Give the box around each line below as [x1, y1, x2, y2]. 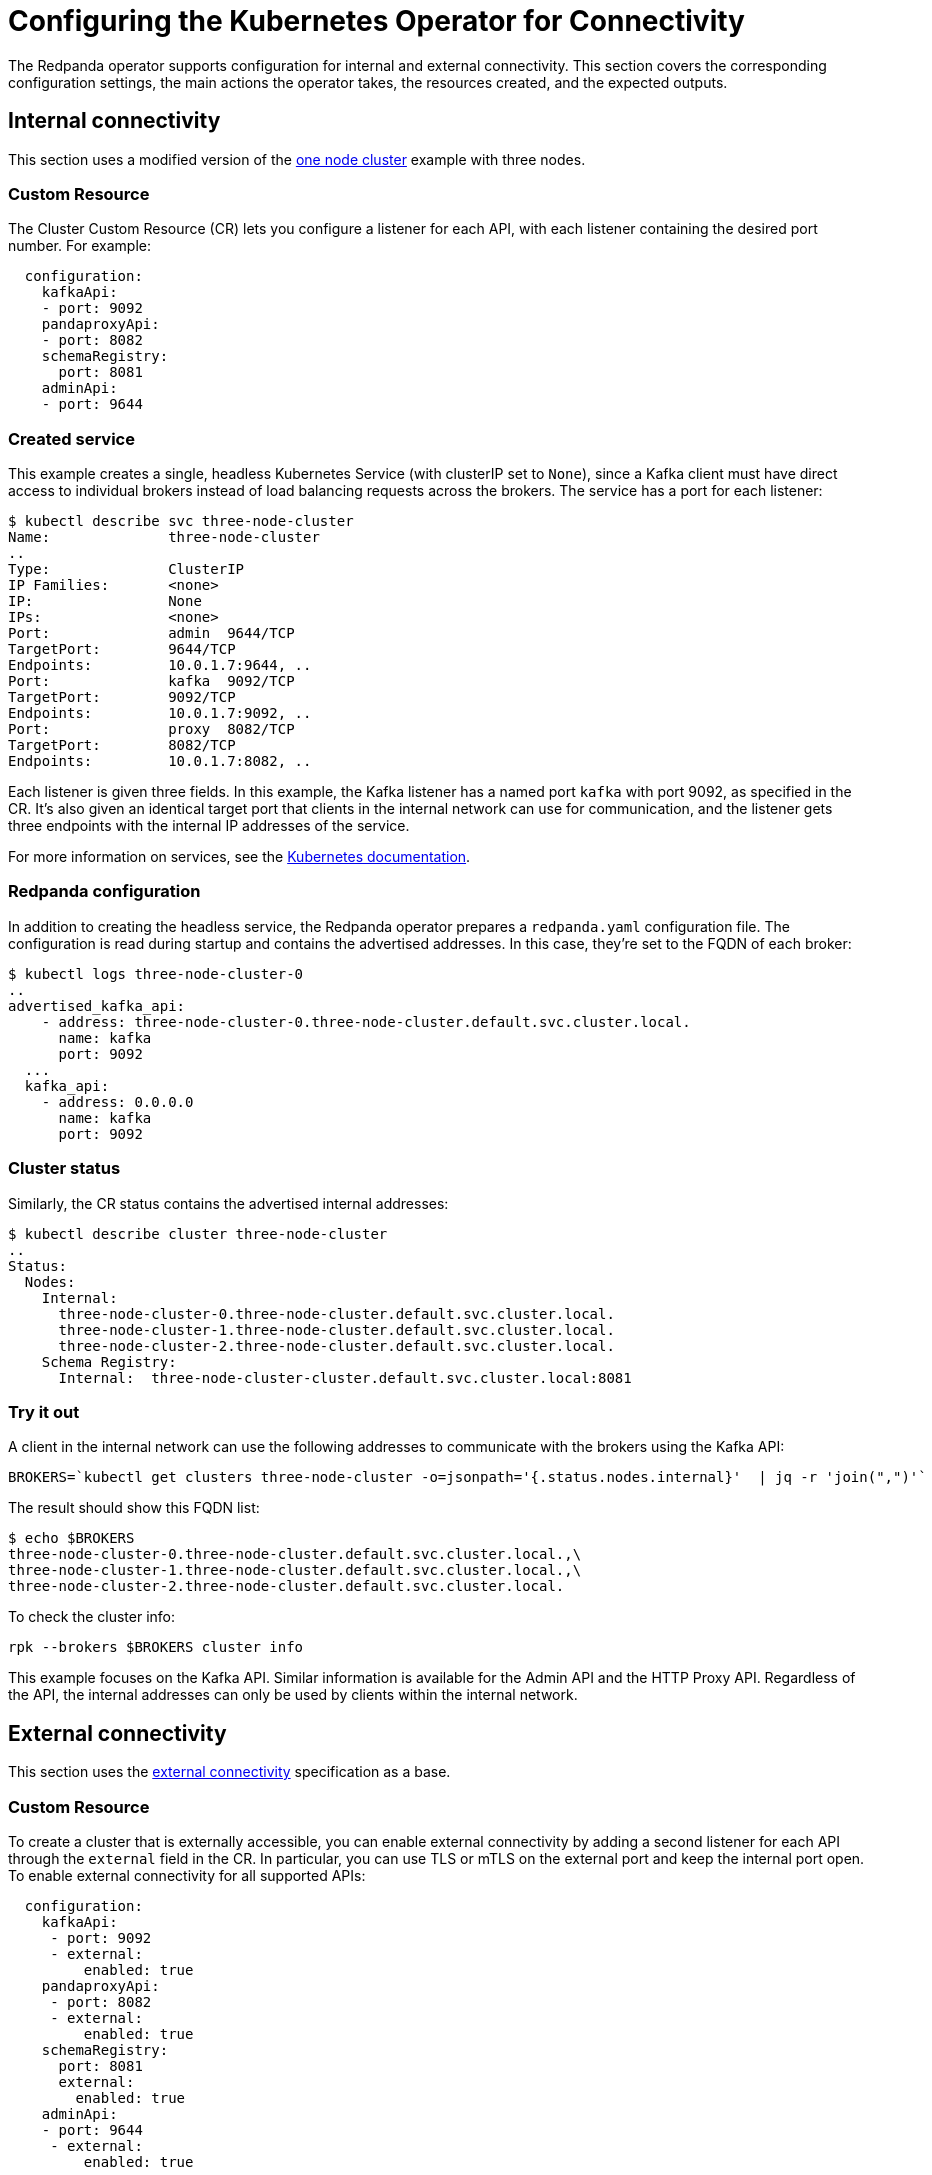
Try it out [8, 1401, 80, 1422]
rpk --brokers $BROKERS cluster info [8, 1639, 304, 1656]
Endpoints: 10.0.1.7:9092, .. [8, 705, 312, 722]
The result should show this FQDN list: [8, 1499, 260, 1517]
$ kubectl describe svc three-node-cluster [8, 513, 354, 530]
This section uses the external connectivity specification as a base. [8, 1763, 451, 1781]
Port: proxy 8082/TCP [8, 721, 295, 738]
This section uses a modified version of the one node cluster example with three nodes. [8, 150, 586, 168]
